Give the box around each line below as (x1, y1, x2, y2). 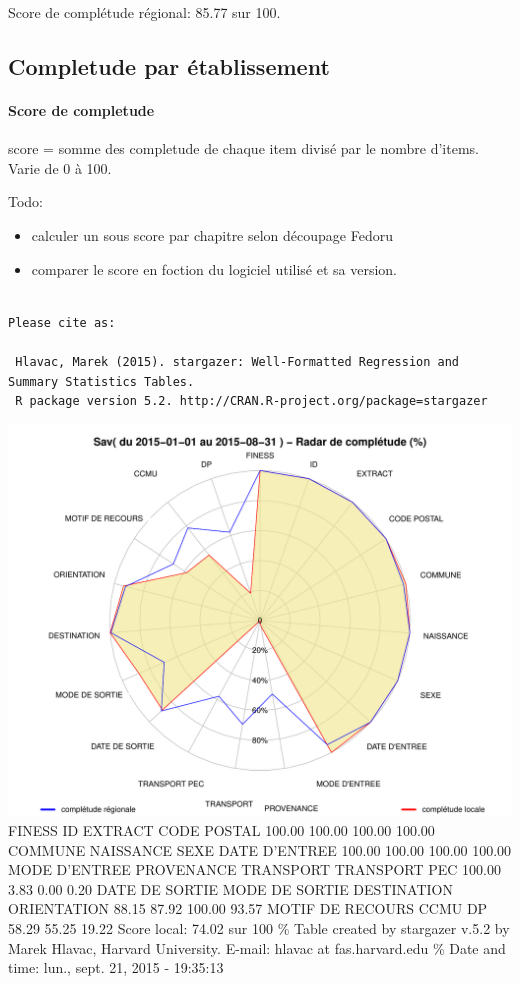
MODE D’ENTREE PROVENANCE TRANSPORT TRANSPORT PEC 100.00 (8, 859, 501, 880)
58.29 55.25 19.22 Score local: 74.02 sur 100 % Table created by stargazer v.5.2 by (8, 918, 510, 939)
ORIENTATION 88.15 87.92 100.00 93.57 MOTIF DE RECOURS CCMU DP (8, 898, 488, 919)
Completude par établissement (8, 50, 330, 81)
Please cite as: (8, 315, 116, 330)
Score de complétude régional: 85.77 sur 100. (8, 2, 281, 22)
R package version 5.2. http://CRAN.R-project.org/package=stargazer (15, 394, 488, 409)
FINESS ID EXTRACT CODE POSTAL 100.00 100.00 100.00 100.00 (8, 820, 435, 841)
